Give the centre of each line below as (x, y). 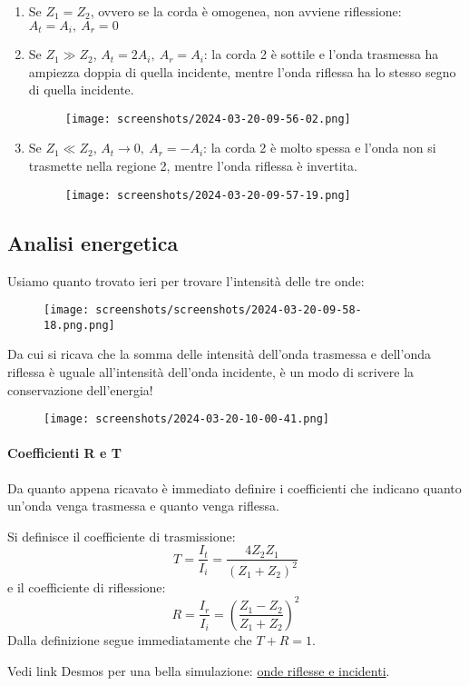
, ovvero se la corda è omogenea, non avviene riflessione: (246, 11)
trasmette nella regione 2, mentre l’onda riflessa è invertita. (193, 166)
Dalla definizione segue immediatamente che (130, 639)
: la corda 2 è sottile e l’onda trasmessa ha (321, 54)
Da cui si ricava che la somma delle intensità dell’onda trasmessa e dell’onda (219, 354)
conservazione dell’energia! (80, 389)
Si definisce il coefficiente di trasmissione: (122, 536)
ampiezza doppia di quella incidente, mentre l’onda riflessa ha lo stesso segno (242, 71)
